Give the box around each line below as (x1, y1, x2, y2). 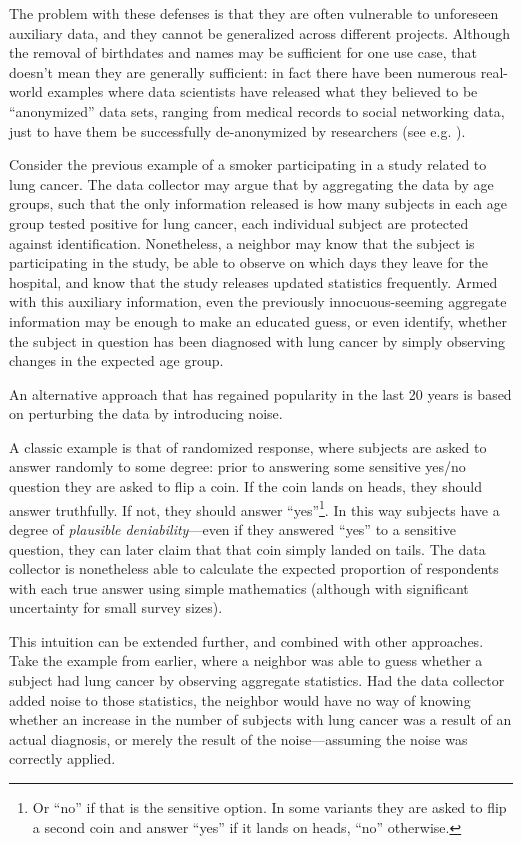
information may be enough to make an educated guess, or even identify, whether (9, 310, 508, 331)
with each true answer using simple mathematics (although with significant (9, 577, 469, 598)
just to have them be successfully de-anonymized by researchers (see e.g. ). (9, 120, 466, 141)
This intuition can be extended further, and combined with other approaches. (9, 630, 484, 651)
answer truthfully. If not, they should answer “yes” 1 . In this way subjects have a (9, 496, 500, 520)
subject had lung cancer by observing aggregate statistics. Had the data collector (9, 670, 505, 691)
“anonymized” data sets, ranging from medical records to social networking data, (9, 100, 505, 121)
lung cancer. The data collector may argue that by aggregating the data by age (9, 173, 494, 194)
